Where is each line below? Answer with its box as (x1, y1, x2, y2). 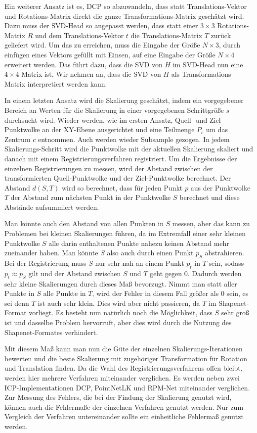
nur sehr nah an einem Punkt (95, 258, 184, 268)
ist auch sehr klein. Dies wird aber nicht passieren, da (38, 297, 200, 308)
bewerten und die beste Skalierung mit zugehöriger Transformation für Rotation (4, 353, 248, 363)
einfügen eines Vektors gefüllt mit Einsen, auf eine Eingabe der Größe (4, 49, 215, 59)
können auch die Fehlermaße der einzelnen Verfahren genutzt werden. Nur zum (4, 401, 244, 412)
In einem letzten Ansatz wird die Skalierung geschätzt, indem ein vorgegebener (4, 95, 244, 105)
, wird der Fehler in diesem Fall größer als (92, 288, 219, 298)
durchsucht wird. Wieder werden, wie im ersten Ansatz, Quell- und (4, 114, 208, 125)
